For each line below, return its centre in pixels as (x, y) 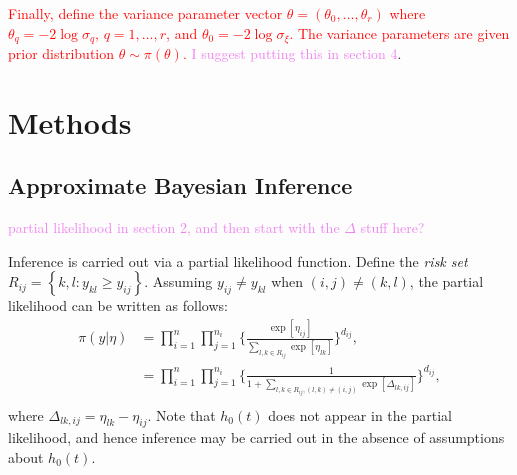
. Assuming (178, 281)
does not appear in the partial (360, 414)
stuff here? (392, 227)
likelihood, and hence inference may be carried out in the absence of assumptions (256, 437)
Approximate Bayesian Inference (180, 185)
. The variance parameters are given (399, 32)
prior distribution (61, 53)
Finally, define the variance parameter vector (145, 13)
